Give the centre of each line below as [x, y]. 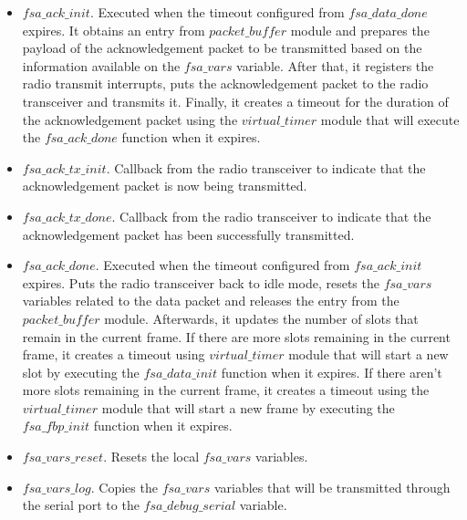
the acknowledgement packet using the [130, 119]
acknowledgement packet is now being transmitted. [165, 186]
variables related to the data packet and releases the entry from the [211, 301]
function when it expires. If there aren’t [332, 372]
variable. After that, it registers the [335, 65]
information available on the [101, 65]
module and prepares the [360, 30]
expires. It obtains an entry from [114, 30]
